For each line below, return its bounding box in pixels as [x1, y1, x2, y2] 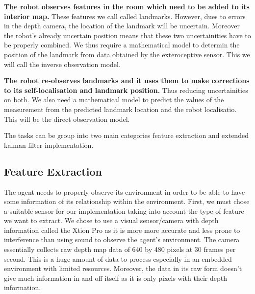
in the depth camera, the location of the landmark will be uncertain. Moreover [4, 21, 240, 31]
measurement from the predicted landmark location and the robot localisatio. [4, 104, 237, 114]
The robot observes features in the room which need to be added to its [4, 1, 250, 11]
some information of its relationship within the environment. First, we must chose [4, 196, 250, 206]
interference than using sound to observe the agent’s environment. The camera [4, 234, 240, 245]
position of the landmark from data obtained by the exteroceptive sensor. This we [4, 49, 250, 59]
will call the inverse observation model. [4, 59, 121, 69]
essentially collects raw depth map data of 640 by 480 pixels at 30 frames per [4, 244, 236, 254]
